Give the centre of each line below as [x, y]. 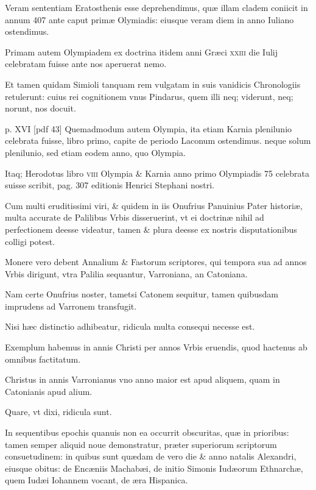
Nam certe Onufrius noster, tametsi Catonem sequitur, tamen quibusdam [142, 294]
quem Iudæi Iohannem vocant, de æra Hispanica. [97, 480]
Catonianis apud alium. [49, 391]
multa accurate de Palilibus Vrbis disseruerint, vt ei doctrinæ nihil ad [135, 217]
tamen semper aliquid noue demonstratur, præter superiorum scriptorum [141, 444]
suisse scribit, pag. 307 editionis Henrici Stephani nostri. [110, 185]
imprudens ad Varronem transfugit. [71, 306]
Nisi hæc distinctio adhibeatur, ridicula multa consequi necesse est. [130, 326]
